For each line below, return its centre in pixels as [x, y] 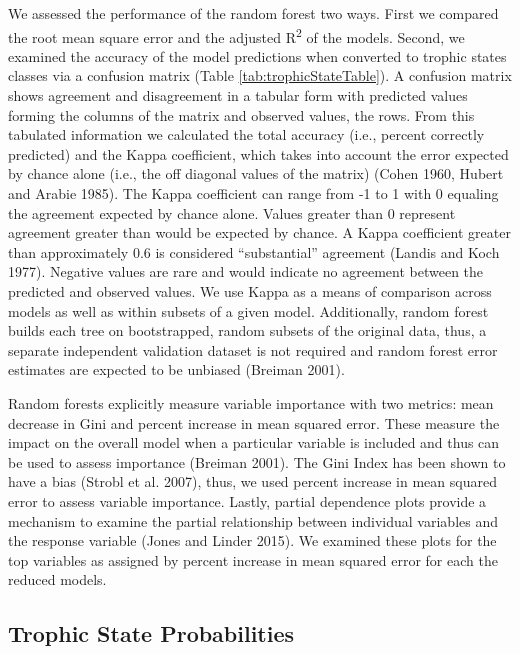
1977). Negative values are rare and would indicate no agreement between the [246, 271]
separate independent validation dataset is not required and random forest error [253, 349]
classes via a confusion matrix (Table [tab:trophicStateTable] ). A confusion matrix [260, 75]
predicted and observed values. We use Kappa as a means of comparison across [250, 290]
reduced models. [57, 579]
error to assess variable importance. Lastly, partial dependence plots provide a [247, 500]
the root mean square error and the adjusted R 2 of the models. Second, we [236, 35]
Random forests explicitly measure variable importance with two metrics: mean [251, 402]
